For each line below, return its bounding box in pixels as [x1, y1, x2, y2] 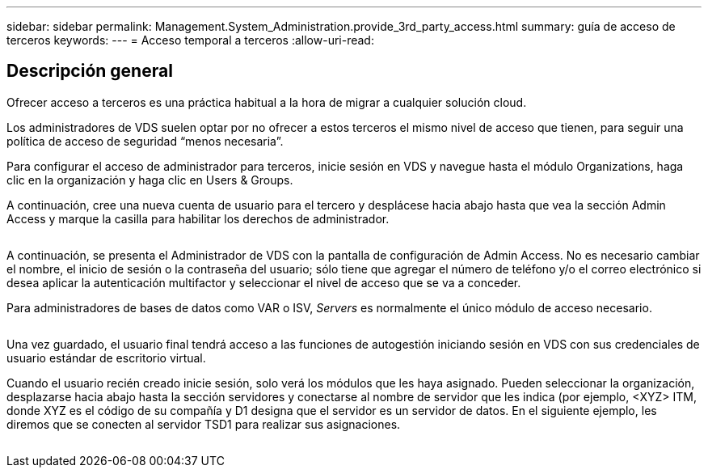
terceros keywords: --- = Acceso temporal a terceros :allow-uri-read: [6, 33, 374, 47]
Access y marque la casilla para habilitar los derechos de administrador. [6, 211, 390, 226]
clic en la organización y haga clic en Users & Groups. [6, 172, 293, 187]
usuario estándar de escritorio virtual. [6, 350, 206, 365]
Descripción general [6, 61, 173, 82]
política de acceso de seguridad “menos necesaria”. [6, 133, 284, 148]
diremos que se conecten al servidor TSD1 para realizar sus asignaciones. [6, 417, 401, 431]
